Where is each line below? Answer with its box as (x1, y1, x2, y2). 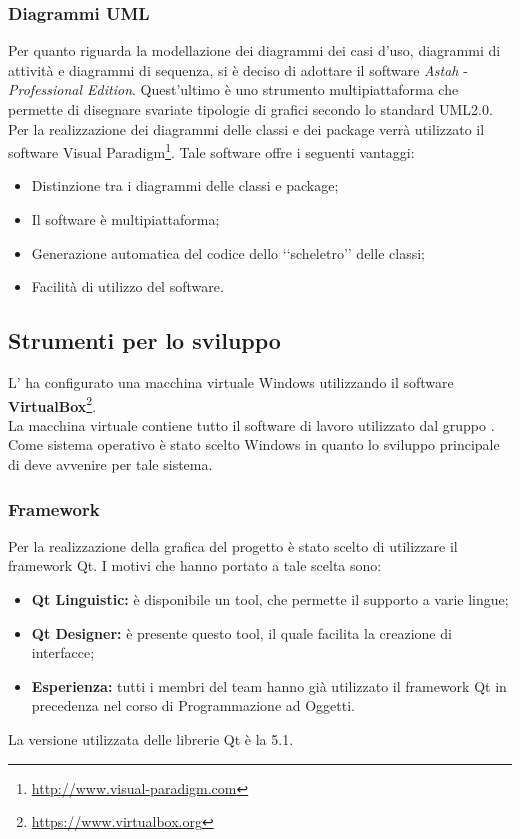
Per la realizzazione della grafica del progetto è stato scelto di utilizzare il (8, 535, 458, 556)
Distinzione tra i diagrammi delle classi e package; (31, 175, 339, 196)
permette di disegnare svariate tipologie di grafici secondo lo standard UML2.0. (8, 99, 493, 119)
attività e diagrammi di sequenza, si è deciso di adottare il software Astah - (8, 59, 468, 80)
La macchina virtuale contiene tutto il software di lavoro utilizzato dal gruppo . (8, 414, 495, 435)
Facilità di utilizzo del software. (31, 276, 224, 297)
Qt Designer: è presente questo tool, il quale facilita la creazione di (31, 622, 452, 643)
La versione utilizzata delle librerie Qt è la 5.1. (8, 729, 294, 750)
